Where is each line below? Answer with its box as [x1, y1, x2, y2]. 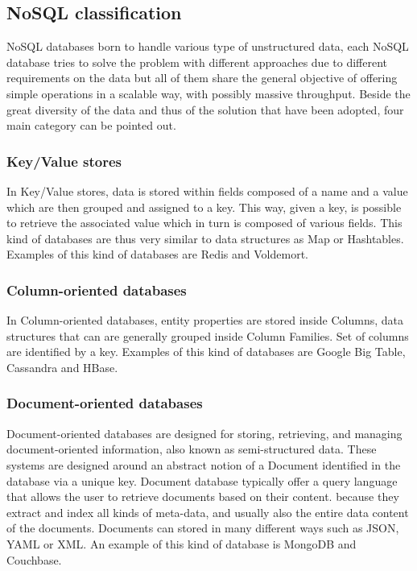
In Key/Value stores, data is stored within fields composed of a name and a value [6, 182, 408, 199]
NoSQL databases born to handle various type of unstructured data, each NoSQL [6, 38, 409, 55]
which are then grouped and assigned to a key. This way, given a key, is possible [6, 198, 402, 215]
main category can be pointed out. [6, 117, 176, 134]
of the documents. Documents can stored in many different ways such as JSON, [6, 519, 399, 536]
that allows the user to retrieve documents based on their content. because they [6, 488, 399, 505]
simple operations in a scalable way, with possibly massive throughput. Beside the [6, 85, 411, 101]
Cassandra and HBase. [6, 358, 118, 375]
